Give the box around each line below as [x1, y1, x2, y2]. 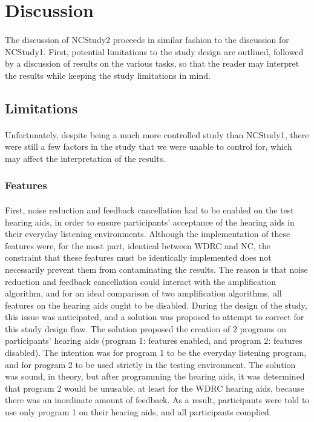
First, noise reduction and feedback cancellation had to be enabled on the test [5, 203, 294, 216]
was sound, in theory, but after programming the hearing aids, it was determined [5, 370, 305, 383]
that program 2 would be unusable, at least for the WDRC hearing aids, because [5, 381, 304, 394]
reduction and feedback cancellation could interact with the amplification [5, 275, 276, 287]
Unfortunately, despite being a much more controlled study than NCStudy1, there [5, 128, 309, 141]
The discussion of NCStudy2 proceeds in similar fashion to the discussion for [5, 33, 289, 45]
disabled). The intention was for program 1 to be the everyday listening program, [5, 346, 307, 359]
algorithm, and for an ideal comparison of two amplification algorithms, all [5, 287, 282, 300]
